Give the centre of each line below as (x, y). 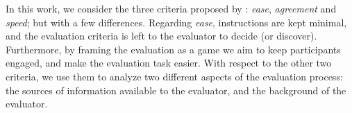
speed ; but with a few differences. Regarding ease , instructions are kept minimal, (176, 22)
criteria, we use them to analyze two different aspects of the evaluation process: (174, 76)
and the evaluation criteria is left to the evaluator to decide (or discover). (161, 36)
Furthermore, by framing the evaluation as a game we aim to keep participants (173, 49)
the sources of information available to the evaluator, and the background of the (176, 90)
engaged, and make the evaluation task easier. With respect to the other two (169, 63)
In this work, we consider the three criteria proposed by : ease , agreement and (171, 8)
